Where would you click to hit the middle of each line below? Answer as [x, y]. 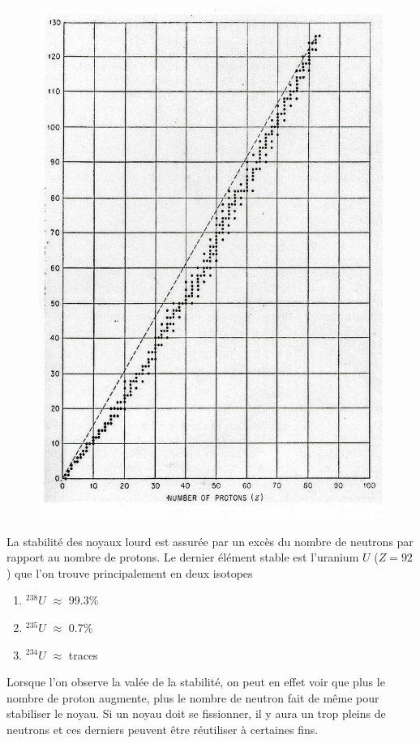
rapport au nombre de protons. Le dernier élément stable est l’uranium [183, 557]
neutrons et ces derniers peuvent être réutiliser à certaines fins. [163, 729]
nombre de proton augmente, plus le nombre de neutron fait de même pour [193, 697]
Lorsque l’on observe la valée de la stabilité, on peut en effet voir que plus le [196, 682]
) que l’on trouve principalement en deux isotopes [130, 572]
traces [83, 654]
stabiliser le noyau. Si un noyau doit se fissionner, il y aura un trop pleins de [196, 713]
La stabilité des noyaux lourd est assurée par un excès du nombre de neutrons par [210, 541]
